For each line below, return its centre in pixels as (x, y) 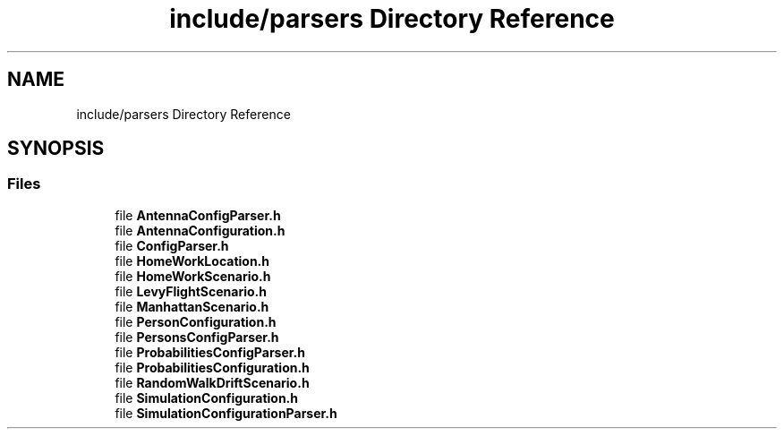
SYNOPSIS (56, 149)
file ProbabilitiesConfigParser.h (210, 352)
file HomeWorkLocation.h (192, 261)
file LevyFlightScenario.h (191, 291)
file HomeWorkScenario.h (193, 276)
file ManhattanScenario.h (192, 306)
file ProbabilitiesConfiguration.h (212, 367)
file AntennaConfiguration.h (200, 230)
